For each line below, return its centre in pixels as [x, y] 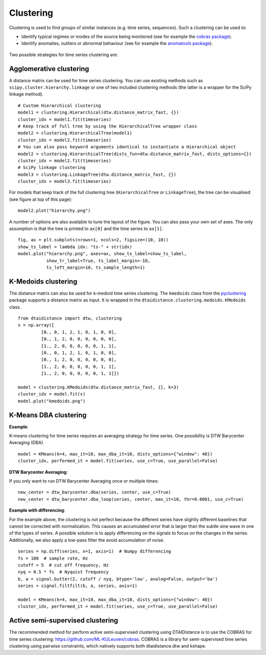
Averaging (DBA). [27, 443]
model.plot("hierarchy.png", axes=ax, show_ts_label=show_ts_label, [102, 254]
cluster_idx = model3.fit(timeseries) [65, 181]
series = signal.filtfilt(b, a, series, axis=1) [78, 586]
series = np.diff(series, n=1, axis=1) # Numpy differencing [95, 551]
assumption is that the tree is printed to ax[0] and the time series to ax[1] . [86, 229]
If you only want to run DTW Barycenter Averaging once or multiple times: [84, 481]
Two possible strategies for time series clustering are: [64, 55]
